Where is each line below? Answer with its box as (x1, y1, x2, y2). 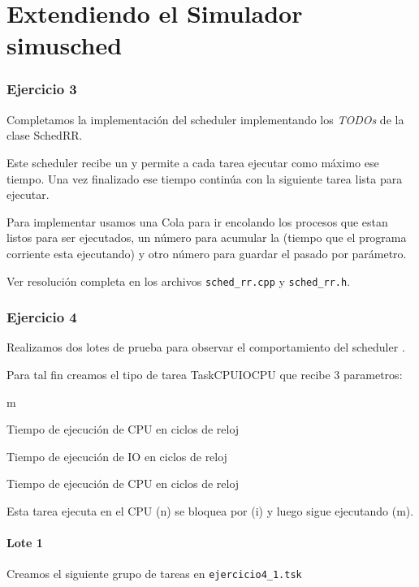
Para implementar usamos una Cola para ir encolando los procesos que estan (6, 213, 388, 230)
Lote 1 (6, 534, 43, 551)
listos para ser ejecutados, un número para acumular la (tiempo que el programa (6, 229, 407, 246)
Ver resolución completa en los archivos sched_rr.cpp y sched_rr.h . (6, 272, 351, 289)
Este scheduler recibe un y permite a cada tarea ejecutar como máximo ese (6, 153, 379, 170)
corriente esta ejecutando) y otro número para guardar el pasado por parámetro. (6, 244, 407, 261)
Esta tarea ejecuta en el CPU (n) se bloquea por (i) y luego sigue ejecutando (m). (6, 502, 414, 519)
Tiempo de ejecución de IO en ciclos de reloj (6, 447, 227, 464)
